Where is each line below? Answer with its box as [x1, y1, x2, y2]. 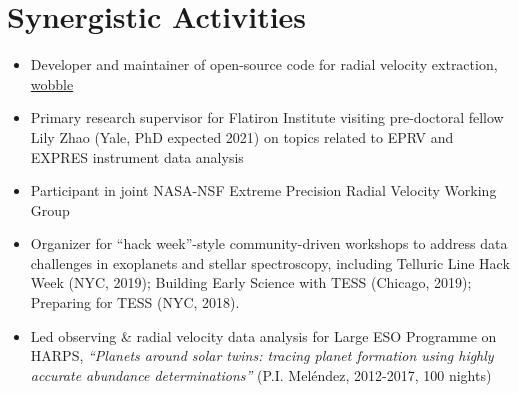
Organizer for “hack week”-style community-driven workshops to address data [30, 233, 508, 254]
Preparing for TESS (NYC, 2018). [30, 292, 240, 313]
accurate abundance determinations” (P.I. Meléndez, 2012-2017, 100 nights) [30, 364, 492, 385]
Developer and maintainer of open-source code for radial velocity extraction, [30, 54, 498, 75]
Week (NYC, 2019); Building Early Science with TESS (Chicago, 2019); [30, 272, 472, 293]
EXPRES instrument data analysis [30, 146, 244, 167]
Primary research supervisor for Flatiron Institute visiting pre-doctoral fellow [30, 107, 504, 128]
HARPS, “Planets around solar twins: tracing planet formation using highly [30, 345, 494, 366]
